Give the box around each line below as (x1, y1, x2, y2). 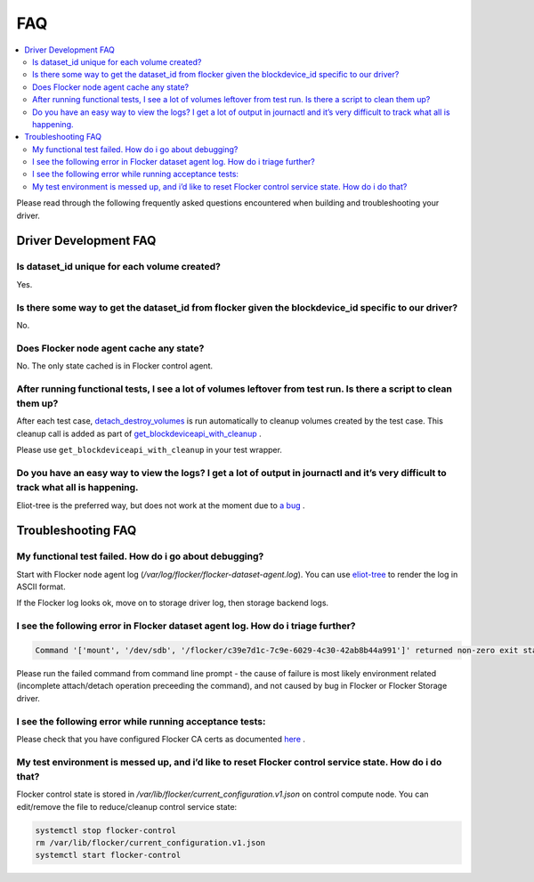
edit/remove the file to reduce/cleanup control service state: (16, 801, 238, 812)
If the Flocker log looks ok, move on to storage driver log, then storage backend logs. (16, 597, 329, 609)
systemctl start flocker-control (35, 850, 182, 861)
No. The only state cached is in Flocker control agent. (16, 360, 214, 371)
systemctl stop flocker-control (35, 825, 177, 836)
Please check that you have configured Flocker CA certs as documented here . (16, 733, 306, 744)
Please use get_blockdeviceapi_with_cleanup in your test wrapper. (16, 445, 282, 456)
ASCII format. (16, 581, 66, 592)
